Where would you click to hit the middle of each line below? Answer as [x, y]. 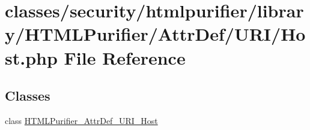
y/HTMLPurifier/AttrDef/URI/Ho [155, 34]
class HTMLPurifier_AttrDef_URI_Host [81, 120]
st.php [31, 57]
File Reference [125, 57]
